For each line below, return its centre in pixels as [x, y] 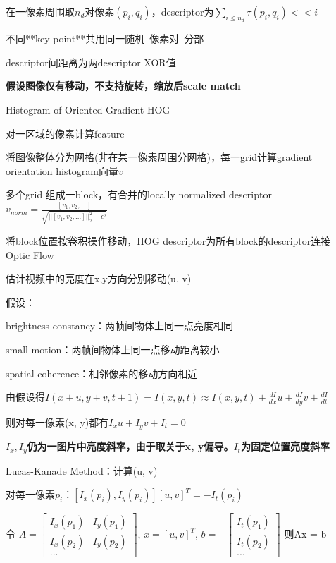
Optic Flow [30, 254]
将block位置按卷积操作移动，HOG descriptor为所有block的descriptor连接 [168, 240]
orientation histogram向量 [62, 170]
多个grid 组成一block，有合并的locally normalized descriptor [139, 194]
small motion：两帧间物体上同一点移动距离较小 [113, 349]
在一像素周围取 [40, 11]
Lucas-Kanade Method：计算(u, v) [82, 470]
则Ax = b [305, 533]
